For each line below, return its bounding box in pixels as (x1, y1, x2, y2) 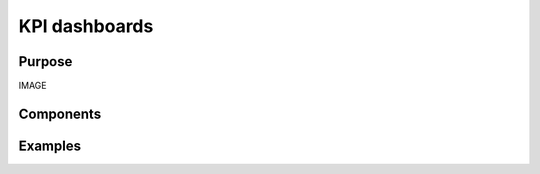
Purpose (18, 53, 73, 70)
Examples (18, 137, 82, 154)
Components (18, 105, 102, 122)
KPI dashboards (18, 15, 154, 37)
